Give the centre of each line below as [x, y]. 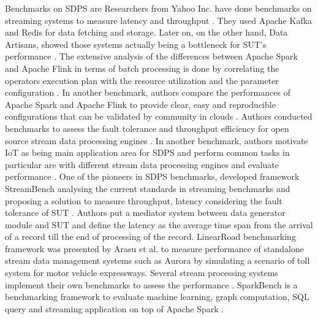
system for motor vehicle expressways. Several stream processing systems [142, 273]
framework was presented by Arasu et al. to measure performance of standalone [154, 248]
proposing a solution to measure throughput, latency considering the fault [144, 200]
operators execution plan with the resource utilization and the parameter [142, 80]
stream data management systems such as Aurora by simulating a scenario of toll [157, 260]
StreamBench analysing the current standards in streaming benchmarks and [148, 188]
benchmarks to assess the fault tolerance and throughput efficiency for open [147, 128]
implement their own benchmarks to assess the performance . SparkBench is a [151, 284]
